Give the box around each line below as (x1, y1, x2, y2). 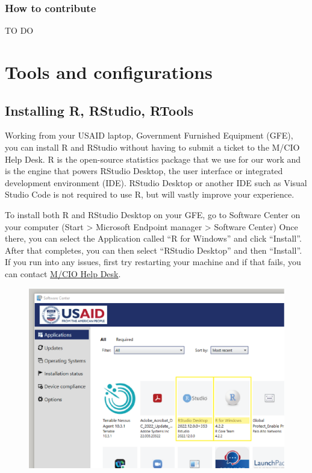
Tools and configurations (5, 60, 213, 84)
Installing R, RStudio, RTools (5, 101, 193, 119)
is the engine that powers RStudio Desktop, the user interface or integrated (5, 164, 283, 177)
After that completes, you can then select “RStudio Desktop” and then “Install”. (5, 243, 302, 256)
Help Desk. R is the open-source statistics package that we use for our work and (5, 152, 301, 165)
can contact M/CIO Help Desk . (5, 267, 121, 280)
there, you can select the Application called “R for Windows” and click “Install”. (5, 232, 302, 245)
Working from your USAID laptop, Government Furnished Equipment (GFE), (5, 129, 293, 142)
